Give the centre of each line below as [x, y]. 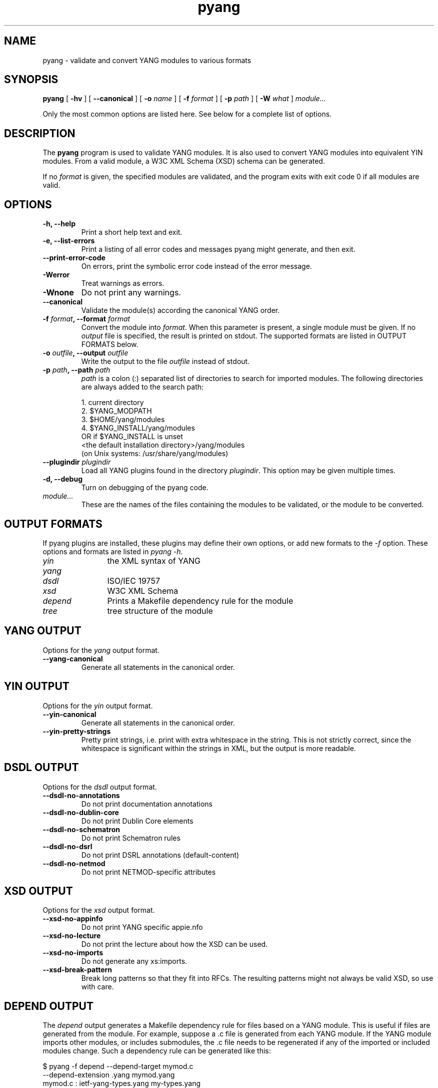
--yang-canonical [73, 658]
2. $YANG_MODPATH [116, 411]
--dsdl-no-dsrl [67, 846]
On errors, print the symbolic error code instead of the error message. [196, 266]
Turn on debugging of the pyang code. [145, 488]
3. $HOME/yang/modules [123, 420]
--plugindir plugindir [77, 462]
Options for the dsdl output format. [100, 787]
